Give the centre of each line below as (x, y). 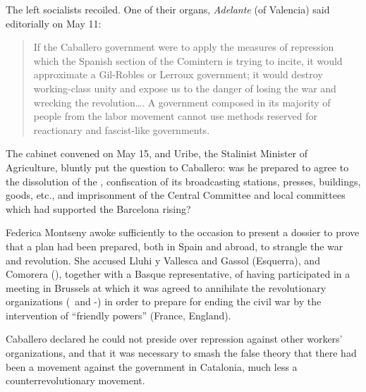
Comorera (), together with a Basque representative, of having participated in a (178, 274)
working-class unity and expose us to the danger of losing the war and (185, 88)
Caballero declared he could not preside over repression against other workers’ (174, 339)
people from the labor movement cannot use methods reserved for (175, 116)
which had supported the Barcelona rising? (98, 208)
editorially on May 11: (54, 23)
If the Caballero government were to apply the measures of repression (184, 47)
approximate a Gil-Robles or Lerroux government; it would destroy (178, 74)
